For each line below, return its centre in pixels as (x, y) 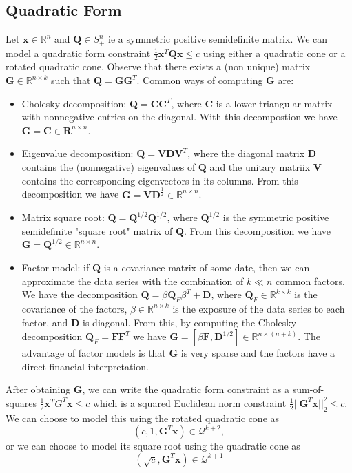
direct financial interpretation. (85, 366)
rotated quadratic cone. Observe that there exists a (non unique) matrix (158, 66)
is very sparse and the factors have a (258, 353)
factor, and (45, 322)
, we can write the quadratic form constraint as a (186, 389)
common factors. (310, 281)
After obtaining (38, 389)
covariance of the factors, (74, 308)
